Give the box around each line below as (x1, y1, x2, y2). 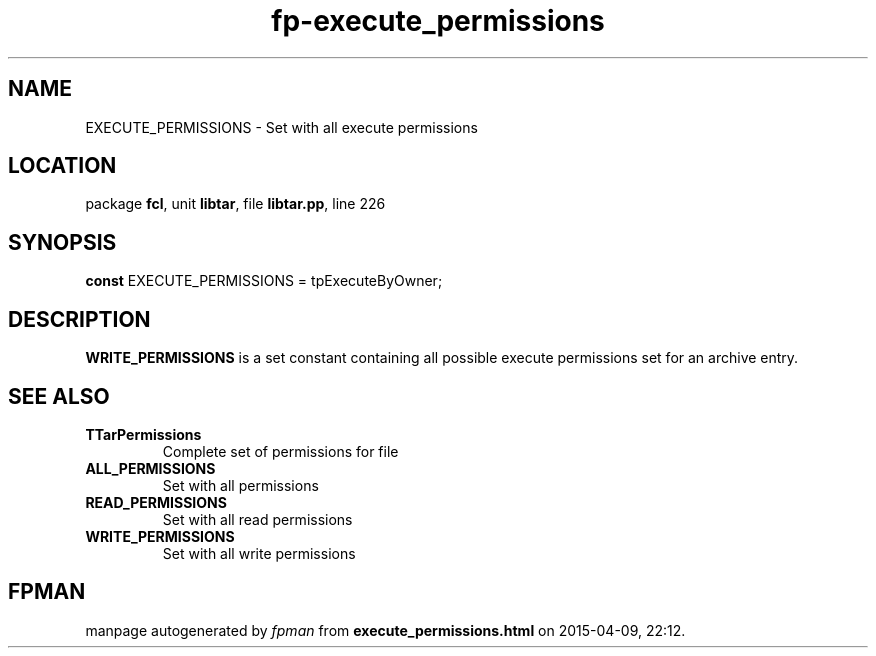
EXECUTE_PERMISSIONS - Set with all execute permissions (85, 118, 478, 136)
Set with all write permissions (162, 544, 356, 562)
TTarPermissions (85, 425, 202, 443)
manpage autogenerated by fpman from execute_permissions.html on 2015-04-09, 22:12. (85, 621, 686, 639)
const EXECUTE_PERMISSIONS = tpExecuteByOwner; (85, 272, 443, 290)
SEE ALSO (8, 383, 110, 409)
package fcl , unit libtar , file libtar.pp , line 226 (85, 195, 386, 213)
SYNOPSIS (8, 229, 117, 255)
